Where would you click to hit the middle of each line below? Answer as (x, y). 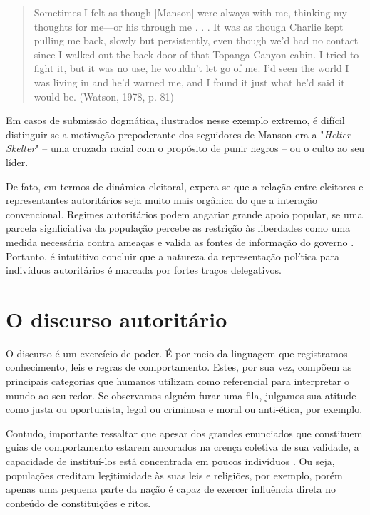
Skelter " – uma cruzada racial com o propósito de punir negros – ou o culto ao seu (185, 148)
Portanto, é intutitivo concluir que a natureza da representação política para (173, 256)
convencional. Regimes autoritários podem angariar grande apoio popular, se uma (184, 214)
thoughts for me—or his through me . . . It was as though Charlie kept (189, 26)
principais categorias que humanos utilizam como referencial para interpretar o (178, 381)
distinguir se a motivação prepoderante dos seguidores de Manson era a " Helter (178, 134)
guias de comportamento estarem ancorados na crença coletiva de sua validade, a (183, 447)
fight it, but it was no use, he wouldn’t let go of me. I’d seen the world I (191, 68)
